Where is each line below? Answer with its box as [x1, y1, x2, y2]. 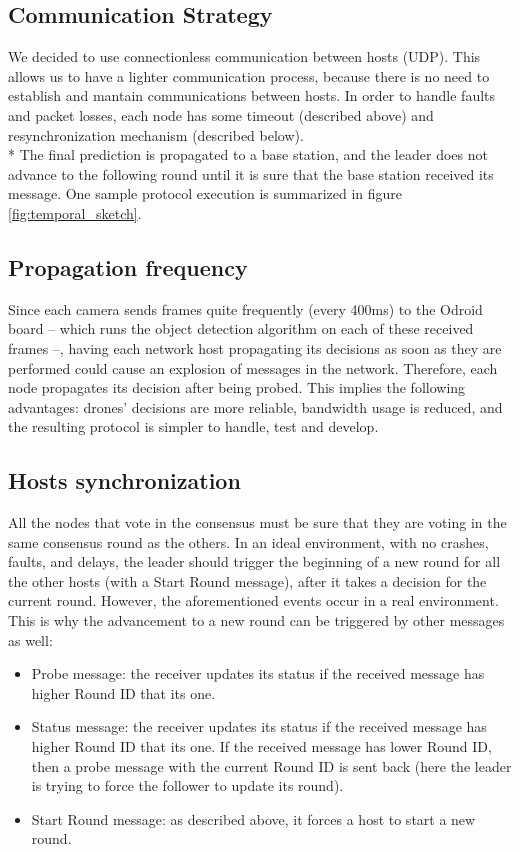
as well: [8, 629, 53, 650]
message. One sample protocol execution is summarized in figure [8, 183, 403, 204]
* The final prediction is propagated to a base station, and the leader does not [8, 144, 488, 165]
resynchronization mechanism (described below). [8, 124, 304, 145]
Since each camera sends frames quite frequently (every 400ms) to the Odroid [8, 298, 483, 319]
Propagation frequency [8, 251, 248, 282]
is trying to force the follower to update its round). [31, 775, 344, 796]
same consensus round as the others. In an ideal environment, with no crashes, [8, 531, 489, 552]
